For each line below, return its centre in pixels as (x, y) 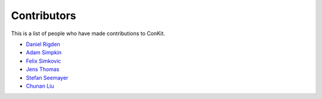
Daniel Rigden (43, 44)
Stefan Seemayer (47, 78)
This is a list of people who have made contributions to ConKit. (88, 33)
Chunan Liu (40, 86)
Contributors (44, 16)
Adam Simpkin (44, 52)
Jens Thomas (43, 69)
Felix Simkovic (44, 61)
